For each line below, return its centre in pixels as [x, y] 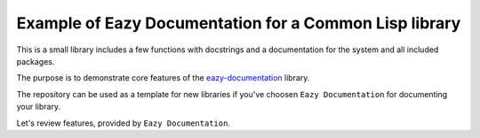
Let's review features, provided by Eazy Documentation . [124, 123]
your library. [39, 107]
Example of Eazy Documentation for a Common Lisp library [239, 23]
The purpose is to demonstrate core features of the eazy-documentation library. [163, 78]
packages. [36, 61]
